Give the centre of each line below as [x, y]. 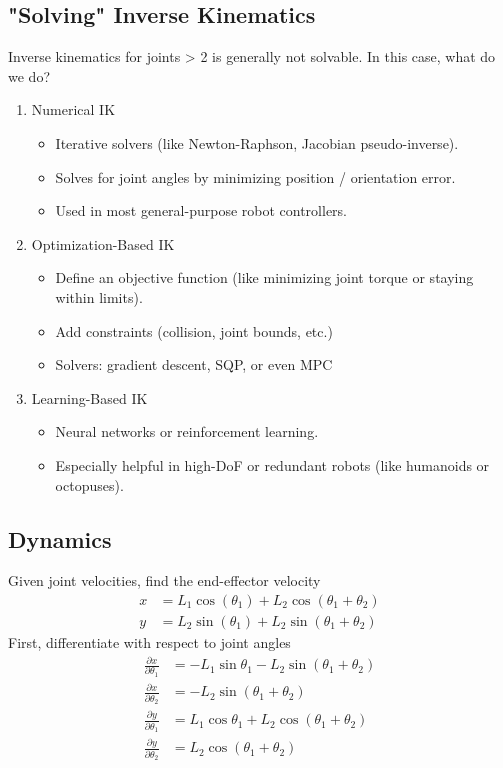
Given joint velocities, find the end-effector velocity [164, 580]
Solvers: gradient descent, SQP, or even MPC [194, 364]
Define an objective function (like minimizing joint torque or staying [264, 277]
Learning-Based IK [89, 397]
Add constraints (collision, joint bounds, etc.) [194, 330]
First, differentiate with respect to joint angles [149, 641]
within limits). [99, 296]
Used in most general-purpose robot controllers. [201, 210]
